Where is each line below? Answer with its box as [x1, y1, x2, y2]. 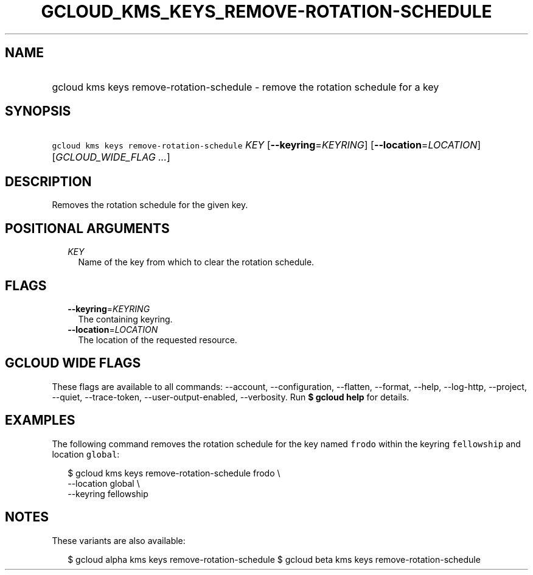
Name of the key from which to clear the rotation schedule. [78, 257, 315, 268]
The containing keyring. [78, 313, 173, 324]
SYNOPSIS [5, 103, 71, 119]
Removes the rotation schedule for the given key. [52, 200, 248, 211]
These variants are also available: [52, 535, 186, 546]
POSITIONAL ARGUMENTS [5, 220, 170, 236]
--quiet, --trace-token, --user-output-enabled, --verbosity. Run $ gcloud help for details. [52, 391, 409, 402]
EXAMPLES [5, 413, 75, 428]
